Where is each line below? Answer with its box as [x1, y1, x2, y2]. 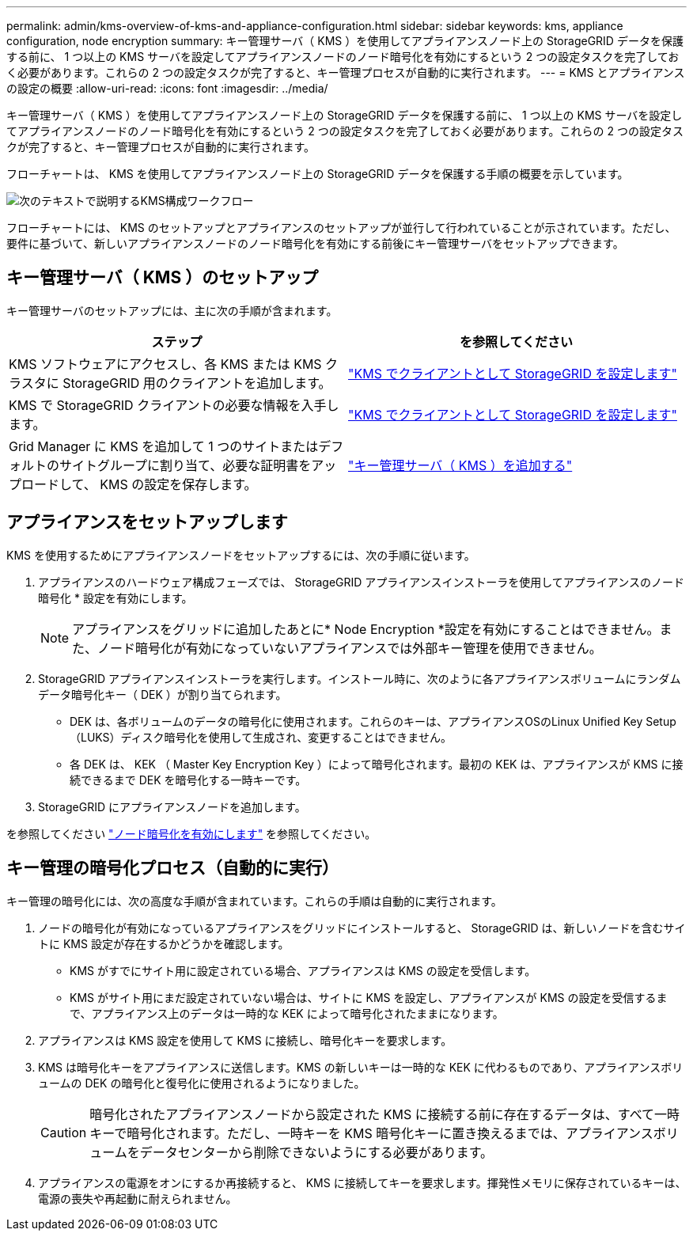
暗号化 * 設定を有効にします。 [38, 590, 193, 605]
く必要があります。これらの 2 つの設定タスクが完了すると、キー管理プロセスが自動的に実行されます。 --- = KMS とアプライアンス [6, 66, 685, 79]
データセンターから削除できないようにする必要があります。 [139, 1144, 494, 1160]
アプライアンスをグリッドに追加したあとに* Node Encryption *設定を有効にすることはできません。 [72, 620, 660, 637]
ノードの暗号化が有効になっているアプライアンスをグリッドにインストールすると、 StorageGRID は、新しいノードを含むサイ [38, 920, 686, 935]
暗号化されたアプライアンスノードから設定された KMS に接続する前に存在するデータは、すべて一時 [89, 1106, 680, 1122]
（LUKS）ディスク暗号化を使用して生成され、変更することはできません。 [70, 730, 452, 744]
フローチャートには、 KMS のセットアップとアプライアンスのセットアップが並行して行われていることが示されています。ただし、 [6, 221, 676, 234]
